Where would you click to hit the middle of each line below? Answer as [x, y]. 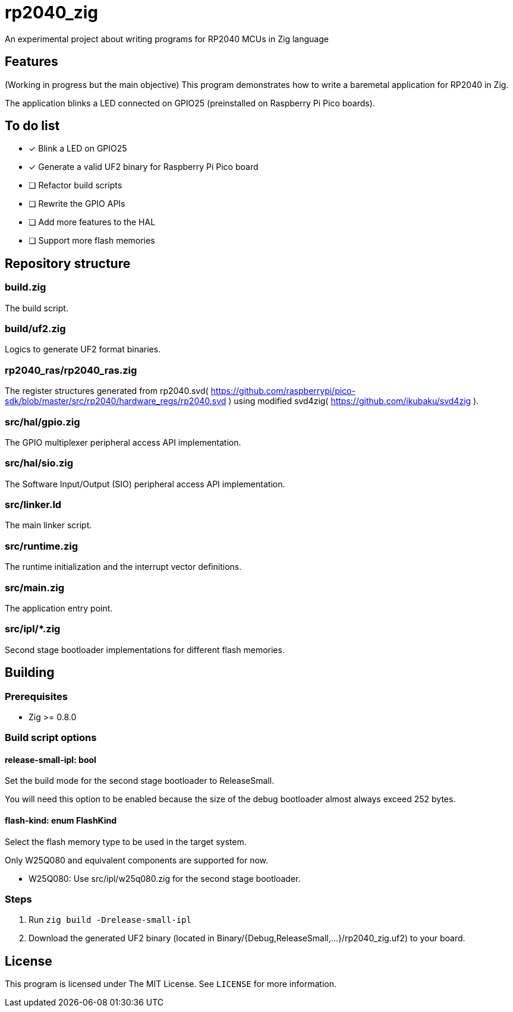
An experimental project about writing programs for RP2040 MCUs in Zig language [167, 39]
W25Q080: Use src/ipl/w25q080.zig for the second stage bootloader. [165, 878]
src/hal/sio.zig [39, 463]
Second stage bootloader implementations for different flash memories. [145, 650]
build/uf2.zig [35, 329]
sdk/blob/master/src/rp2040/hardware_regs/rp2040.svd [116, 401]
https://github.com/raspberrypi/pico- [283, 391]
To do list [32, 126]
